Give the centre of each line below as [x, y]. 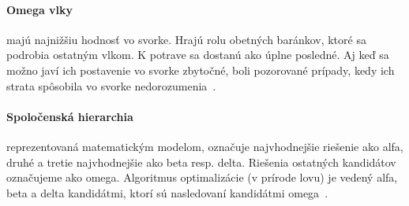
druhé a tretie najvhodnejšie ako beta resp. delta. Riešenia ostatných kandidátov [201, 162]
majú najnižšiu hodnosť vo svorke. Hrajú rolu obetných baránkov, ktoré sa [186, 39]
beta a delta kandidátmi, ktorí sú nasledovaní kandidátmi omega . [167, 192]
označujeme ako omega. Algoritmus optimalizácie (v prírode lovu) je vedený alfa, [202, 177]
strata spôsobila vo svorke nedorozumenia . [111, 85]
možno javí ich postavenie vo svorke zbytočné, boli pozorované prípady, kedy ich [201, 70]
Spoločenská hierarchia [70, 116]
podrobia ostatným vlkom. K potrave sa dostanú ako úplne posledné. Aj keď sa [198, 55]
